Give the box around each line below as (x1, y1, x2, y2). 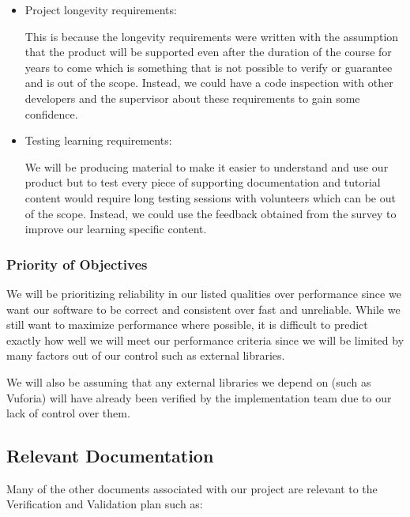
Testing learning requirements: (24, 132, 172, 149)
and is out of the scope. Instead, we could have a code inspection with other (24, 74, 393, 91)
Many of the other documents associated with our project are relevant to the (6, 480, 378, 496)
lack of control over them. (6, 405, 130, 421)
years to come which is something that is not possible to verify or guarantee (24, 58, 393, 75)
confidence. (24, 105, 78, 122)
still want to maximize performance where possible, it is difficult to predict (6, 316, 368, 333)
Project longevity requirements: (24, 2, 177, 17)
